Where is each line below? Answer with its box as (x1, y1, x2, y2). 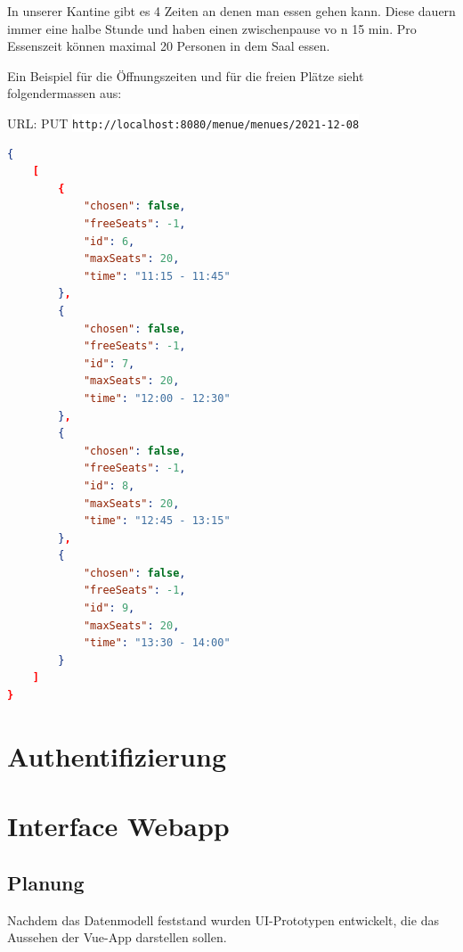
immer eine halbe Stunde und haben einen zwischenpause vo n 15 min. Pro (7, 19, 417, 37)
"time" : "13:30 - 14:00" (83, 636, 231, 650)
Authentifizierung (7, 737, 226, 774)
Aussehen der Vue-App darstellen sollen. (7, 928, 227, 947)
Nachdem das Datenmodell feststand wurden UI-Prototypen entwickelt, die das (7, 910, 439, 929)
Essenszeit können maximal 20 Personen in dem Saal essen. (7, 37, 330, 55)
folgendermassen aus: (7, 84, 122, 103)
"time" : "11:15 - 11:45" (83, 269, 231, 283)
